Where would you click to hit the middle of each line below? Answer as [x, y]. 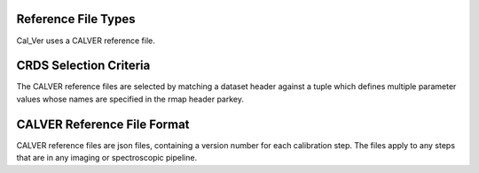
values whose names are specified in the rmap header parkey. [130, 99]
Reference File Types [76, 19]
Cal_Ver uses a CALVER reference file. [86, 41]
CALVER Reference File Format [103, 124]
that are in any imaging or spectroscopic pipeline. [107, 158]
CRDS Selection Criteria [83, 66]
